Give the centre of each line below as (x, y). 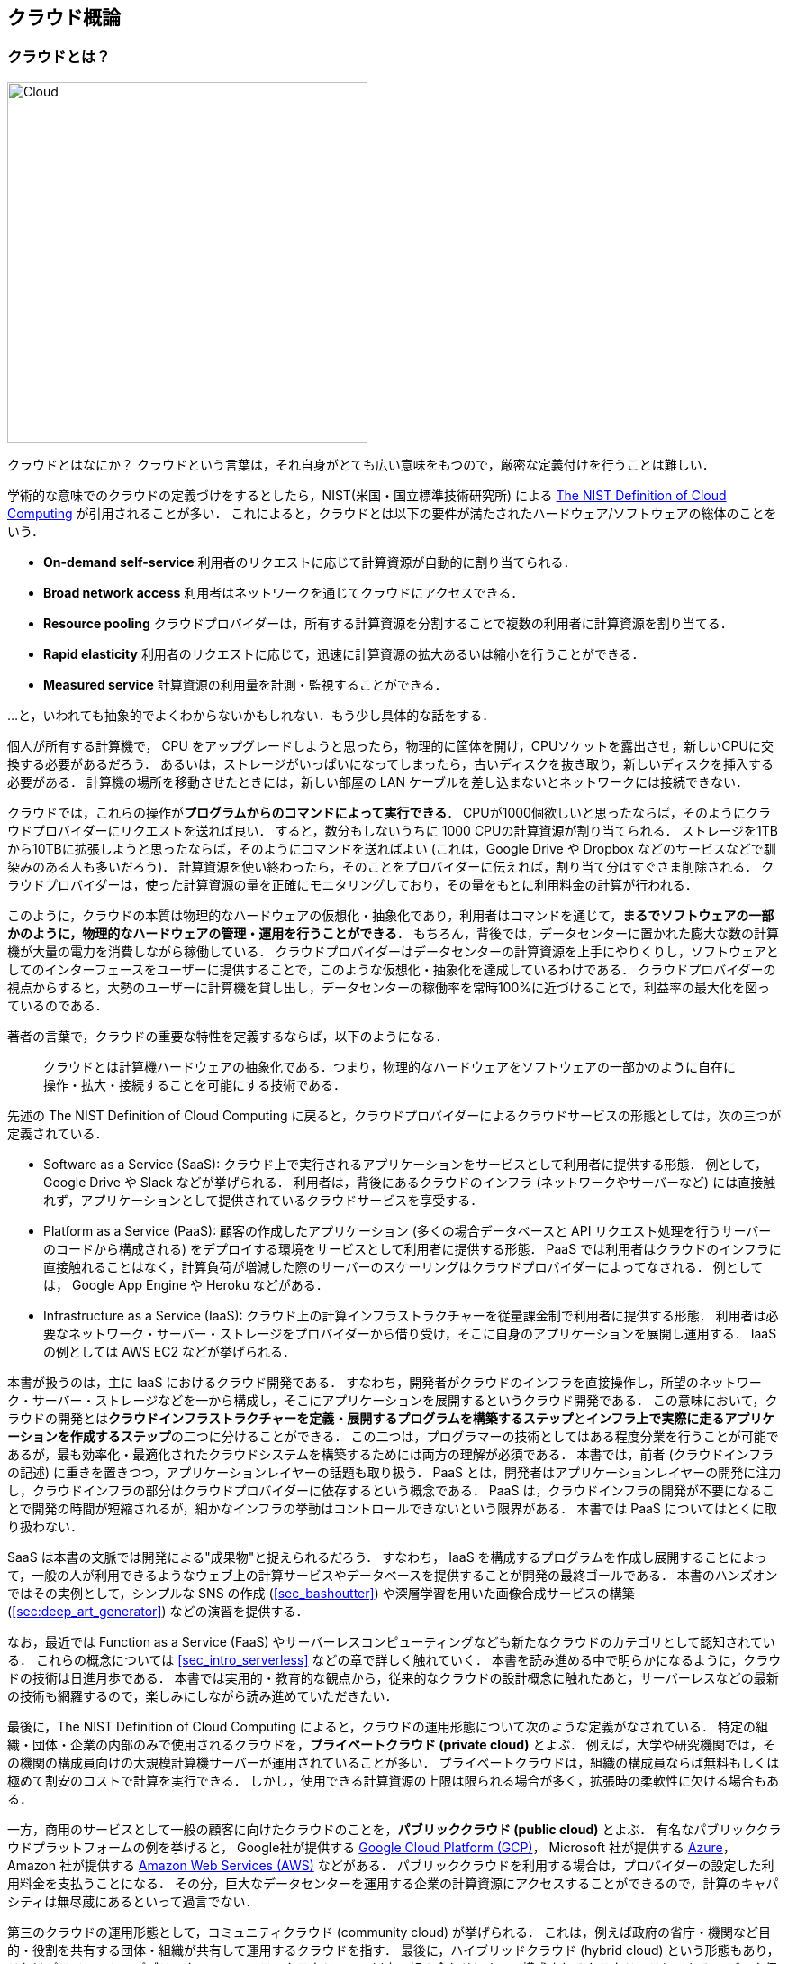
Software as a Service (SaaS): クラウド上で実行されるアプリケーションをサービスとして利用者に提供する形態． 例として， (406, 1164)
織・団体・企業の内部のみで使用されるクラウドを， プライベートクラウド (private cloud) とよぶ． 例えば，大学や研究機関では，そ (392, 1744)
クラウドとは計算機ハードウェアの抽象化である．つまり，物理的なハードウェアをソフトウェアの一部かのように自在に (389, 1066)
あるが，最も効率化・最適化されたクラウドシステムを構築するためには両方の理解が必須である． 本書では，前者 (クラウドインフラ (391, 1454)
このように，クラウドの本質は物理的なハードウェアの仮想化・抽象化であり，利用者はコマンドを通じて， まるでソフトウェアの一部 (391, 915)
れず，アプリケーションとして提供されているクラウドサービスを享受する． (263, 1200)
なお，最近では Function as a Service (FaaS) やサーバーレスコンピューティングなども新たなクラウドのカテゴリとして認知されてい (391, 1641)
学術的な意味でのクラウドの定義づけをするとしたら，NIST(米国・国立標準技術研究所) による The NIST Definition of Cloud (367, 495)
